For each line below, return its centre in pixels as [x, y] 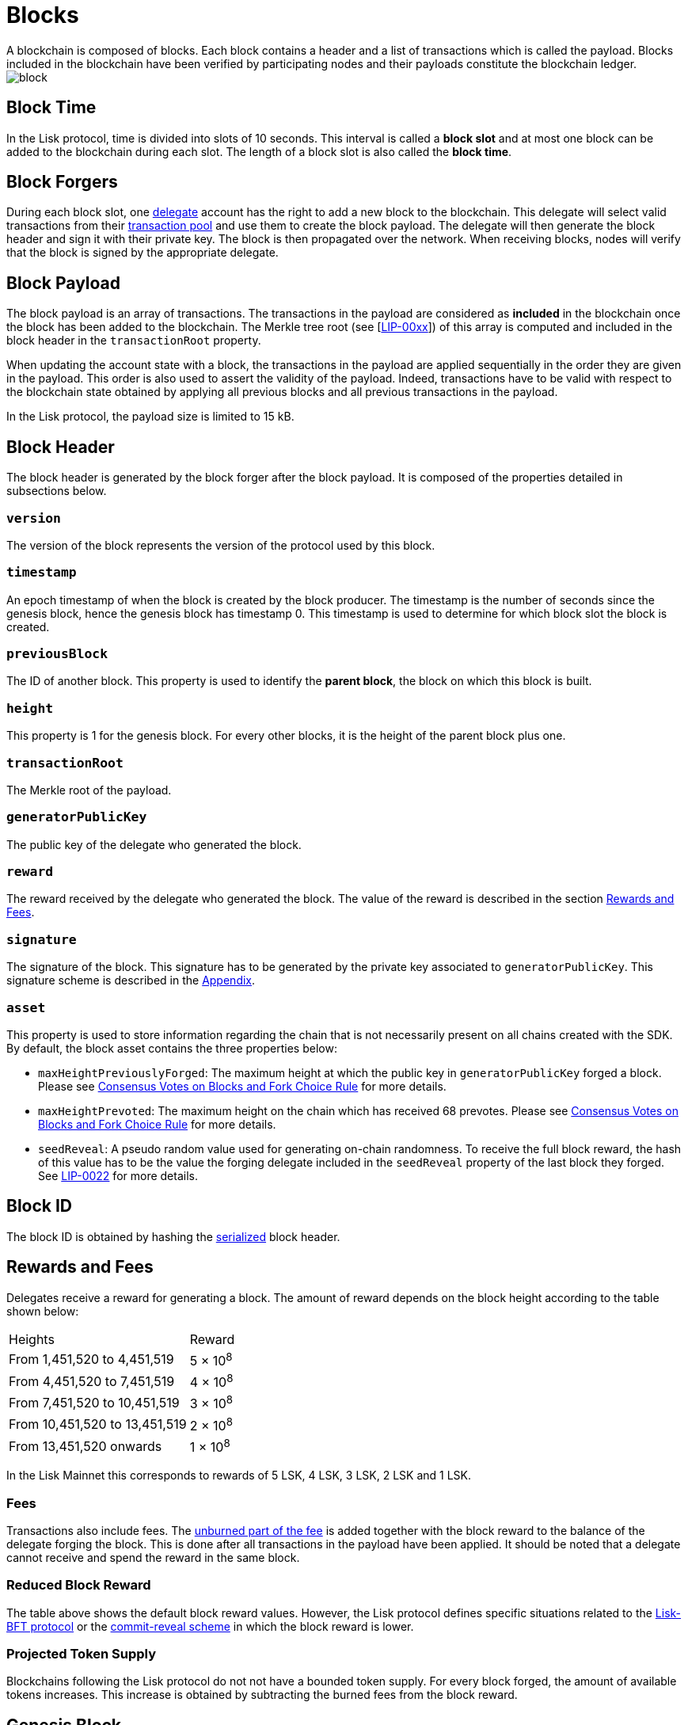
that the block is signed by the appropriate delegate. [143, 253]
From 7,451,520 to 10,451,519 [94, 1402]
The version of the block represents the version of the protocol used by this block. [221, 545]
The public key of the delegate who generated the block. [154, 844]
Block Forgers [62, 182]
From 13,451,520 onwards [86, 1446]
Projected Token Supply [82, 1654]
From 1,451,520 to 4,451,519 [91, 1359]
